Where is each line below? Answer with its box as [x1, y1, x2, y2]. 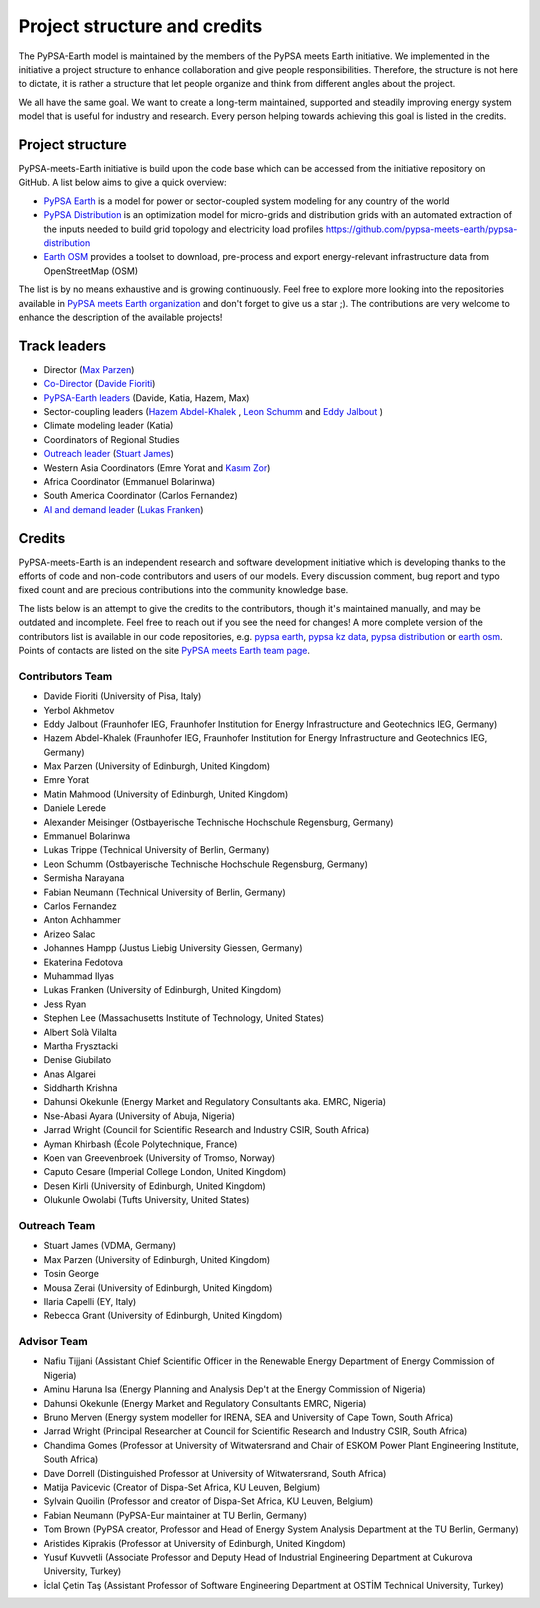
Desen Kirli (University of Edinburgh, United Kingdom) [43, 1180, 267, 1192]
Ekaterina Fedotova [43, 956, 124, 968]
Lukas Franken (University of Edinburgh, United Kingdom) [43, 984, 282, 996]
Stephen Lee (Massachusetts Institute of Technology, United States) [43, 1012, 325, 1024]
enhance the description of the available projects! [18, 311, 223, 323]
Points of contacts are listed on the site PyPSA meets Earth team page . [18, 644, 310, 656]
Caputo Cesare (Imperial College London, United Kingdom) [43, 1166, 287, 1178]
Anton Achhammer [43, 914, 122, 926]
